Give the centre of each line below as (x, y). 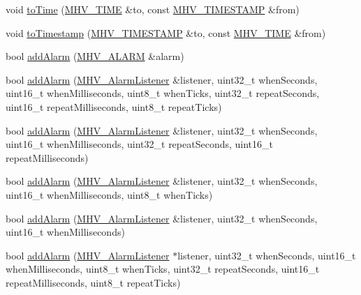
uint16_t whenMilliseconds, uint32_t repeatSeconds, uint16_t (139, 144)
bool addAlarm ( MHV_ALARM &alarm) (95, 56)
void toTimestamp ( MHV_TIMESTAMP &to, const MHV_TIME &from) (166, 32)
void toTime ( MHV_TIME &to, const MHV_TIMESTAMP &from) (153, 9)
